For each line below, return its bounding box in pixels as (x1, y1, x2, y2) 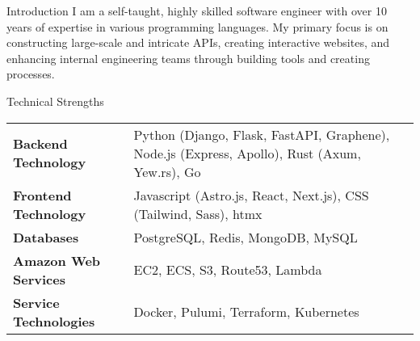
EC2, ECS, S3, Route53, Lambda (133, 260, 322, 280)
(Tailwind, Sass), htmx (133, 204, 262, 223)
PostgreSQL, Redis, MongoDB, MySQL (133, 227, 358, 246)
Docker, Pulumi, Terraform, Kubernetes (133, 302, 359, 322)
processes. (6, 65, 55, 82)
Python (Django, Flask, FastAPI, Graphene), (133, 124, 390, 144)
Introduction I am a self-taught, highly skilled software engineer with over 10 (6, 2, 387, 19)
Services (13, 269, 65, 288)
